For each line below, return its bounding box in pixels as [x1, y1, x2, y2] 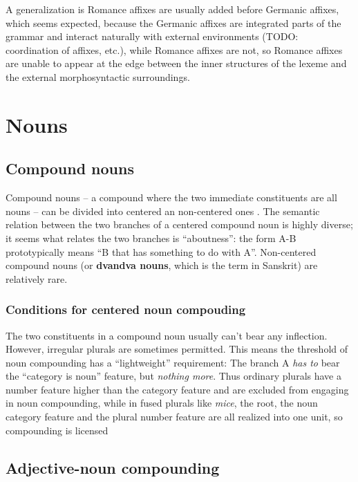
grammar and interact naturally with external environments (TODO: [6, 29, 299, 44]
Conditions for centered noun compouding [6, 301, 246, 318]
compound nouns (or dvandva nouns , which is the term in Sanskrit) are [6, 258, 318, 272]
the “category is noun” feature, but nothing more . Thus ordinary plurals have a [6, 369, 341, 383]
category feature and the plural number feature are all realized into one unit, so [6, 409, 343, 424]
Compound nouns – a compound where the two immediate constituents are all [6, 190, 337, 205]
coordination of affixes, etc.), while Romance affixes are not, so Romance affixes [6, 42, 343, 57]
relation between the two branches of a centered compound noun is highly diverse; [6, 217, 353, 232]
